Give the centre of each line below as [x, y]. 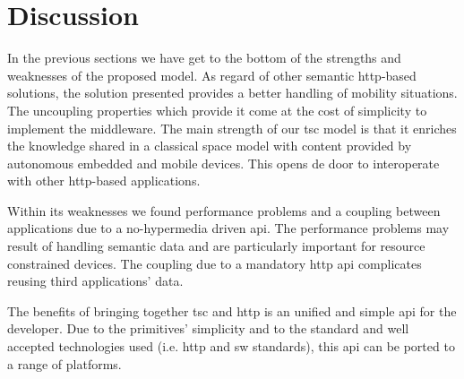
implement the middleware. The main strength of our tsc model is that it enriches [232, 128]
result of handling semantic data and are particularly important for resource [216, 246]
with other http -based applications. [104, 181]
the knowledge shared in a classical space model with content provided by [210, 146]
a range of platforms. [64, 363]
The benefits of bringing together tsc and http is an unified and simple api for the [232, 310]
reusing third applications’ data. [95, 281]
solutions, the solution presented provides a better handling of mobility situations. [232, 93]
